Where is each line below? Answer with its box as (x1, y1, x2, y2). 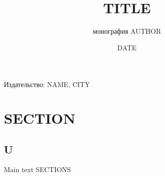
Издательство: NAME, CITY (4, 79, 90, 89)
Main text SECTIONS (4, 164, 71, 175)
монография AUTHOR (93, 26, 161, 36)
